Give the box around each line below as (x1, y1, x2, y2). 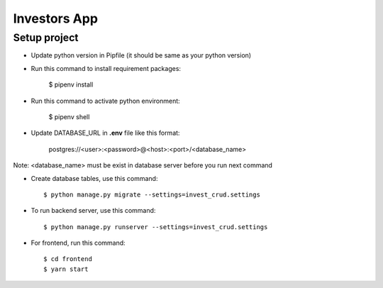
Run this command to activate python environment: (30, 96, 180, 105)
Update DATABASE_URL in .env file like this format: (30, 128, 180, 138)
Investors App (13, 11, 99, 26)
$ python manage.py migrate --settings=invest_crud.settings (43, 190, 260, 199)
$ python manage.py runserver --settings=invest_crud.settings (43, 223, 268, 231)
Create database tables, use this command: (30, 174, 158, 182)
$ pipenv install (48, 80, 94, 89)
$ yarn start (43, 265, 89, 273)
